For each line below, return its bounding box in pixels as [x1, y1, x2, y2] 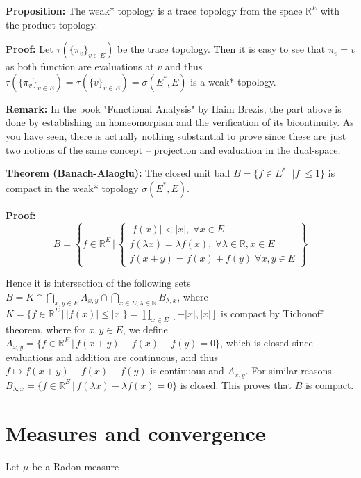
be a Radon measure [32, 459, 119, 474]
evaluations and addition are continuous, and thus [6, 349, 218, 364]
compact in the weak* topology [6, 180, 139, 195]
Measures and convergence [6, 419, 266, 447]
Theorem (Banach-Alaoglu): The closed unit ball [6, 166, 230, 180]
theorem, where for [6, 321, 86, 336]
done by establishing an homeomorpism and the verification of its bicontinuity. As [6, 115, 354, 129]
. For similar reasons [245, 363, 332, 378]
